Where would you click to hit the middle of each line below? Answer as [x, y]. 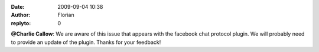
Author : [21, 15]
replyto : [21, 23]
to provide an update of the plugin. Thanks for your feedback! [86, 42]
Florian [66, 15]
